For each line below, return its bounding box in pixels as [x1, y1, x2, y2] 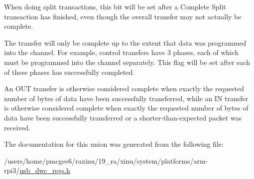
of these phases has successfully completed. [4, 66, 135, 77]
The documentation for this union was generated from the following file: [4, 139, 224, 149]
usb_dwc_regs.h [19, 165, 70, 176]
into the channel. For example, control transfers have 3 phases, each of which [4, 47, 239, 58]
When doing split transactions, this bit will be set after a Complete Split [4, 1, 226, 11]
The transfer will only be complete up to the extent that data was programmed [4, 37, 247, 48]
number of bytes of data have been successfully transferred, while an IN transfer [4, 93, 249, 103]
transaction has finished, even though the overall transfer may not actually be [4, 11, 242, 21]
